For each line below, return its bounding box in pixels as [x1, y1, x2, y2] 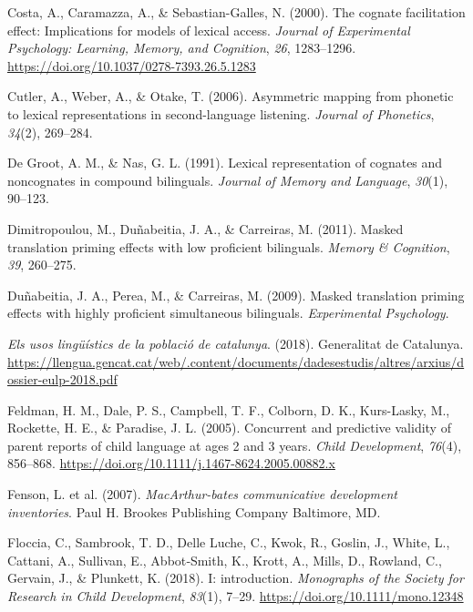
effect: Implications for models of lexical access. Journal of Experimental [7, 20, 410, 39]
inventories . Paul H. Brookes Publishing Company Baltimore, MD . [7, 502, 381, 521]
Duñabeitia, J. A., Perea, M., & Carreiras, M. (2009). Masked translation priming [7, 285, 465, 304]
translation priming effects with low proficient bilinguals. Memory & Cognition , [7, 237, 450, 256]
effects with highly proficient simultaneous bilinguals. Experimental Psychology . [7, 303, 449, 322]
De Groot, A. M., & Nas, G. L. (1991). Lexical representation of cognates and [7, 153, 443, 172]
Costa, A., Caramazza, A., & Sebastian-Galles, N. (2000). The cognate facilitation [7, 3, 466, 21]
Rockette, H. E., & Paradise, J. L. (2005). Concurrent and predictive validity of [7, 418, 451, 437]
